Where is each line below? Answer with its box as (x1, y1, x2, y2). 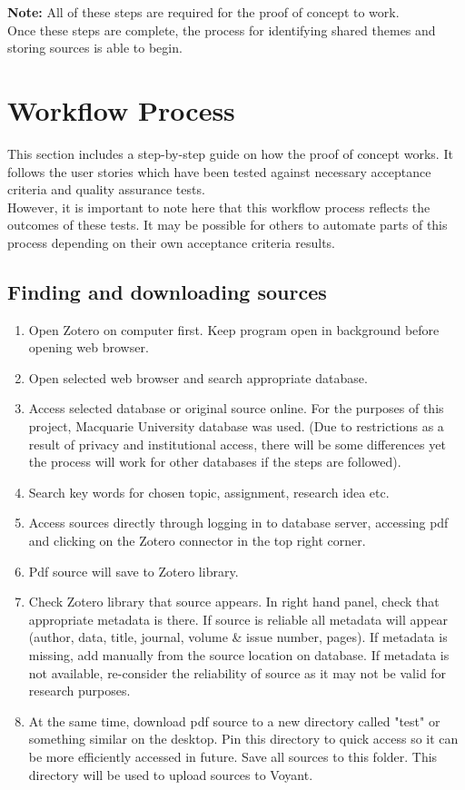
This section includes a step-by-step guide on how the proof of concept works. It (7, 143, 453, 163)
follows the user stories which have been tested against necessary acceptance (7, 162, 431, 181)
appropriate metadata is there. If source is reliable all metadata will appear (28, 609, 449, 628)
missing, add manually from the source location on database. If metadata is (28, 645, 450, 664)
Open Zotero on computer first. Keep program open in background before (28, 320, 440, 339)
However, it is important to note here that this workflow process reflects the (7, 197, 430, 216)
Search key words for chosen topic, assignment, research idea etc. (28, 482, 390, 501)
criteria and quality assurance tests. (7, 180, 205, 199)
